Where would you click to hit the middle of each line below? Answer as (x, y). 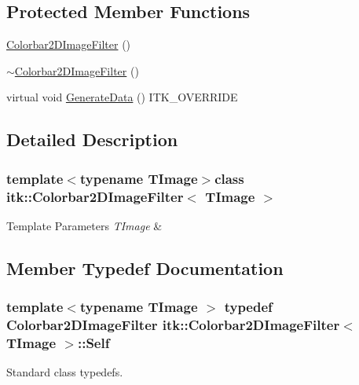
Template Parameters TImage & (84, 225)
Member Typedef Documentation (145, 268)
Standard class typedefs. (65, 372)
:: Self (93, 343)
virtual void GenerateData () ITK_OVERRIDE (122, 97)
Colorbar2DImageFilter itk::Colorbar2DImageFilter (173, 325)
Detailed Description (92, 139)
